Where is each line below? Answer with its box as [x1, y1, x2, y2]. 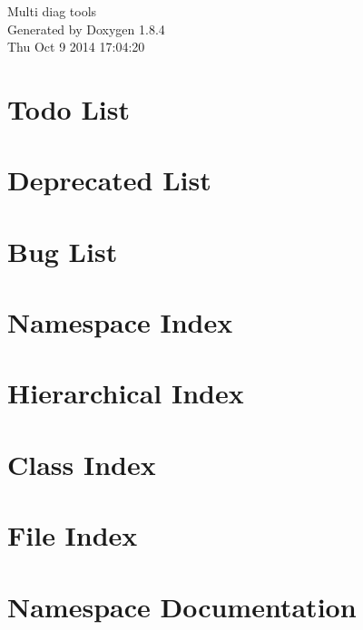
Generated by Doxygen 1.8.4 [7, 19, 165, 38]
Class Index [7, 445, 156, 482]
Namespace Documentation [7, 587, 357, 625]
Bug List [7, 232, 118, 269]
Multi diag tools [7, 2, 97, 20]
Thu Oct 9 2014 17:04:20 [7, 37, 145, 56]
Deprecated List [7, 161, 211, 199]
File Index [7, 517, 138, 554]
